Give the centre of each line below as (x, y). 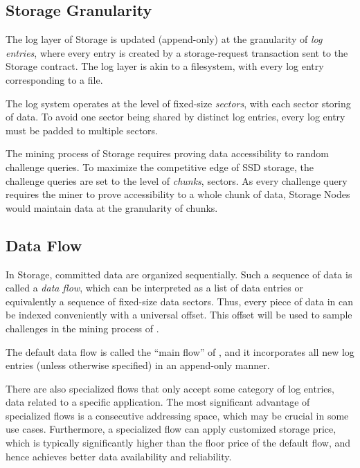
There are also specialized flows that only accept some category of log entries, (170, 388)
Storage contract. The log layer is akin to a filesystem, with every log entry (165, 66)
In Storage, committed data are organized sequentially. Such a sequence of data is (179, 274)
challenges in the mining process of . (82, 328)
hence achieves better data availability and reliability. (119, 456)
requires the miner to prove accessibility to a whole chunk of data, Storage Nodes (178, 194)
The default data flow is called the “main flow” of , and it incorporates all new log (180, 351)
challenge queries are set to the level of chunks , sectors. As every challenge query (177, 180)
